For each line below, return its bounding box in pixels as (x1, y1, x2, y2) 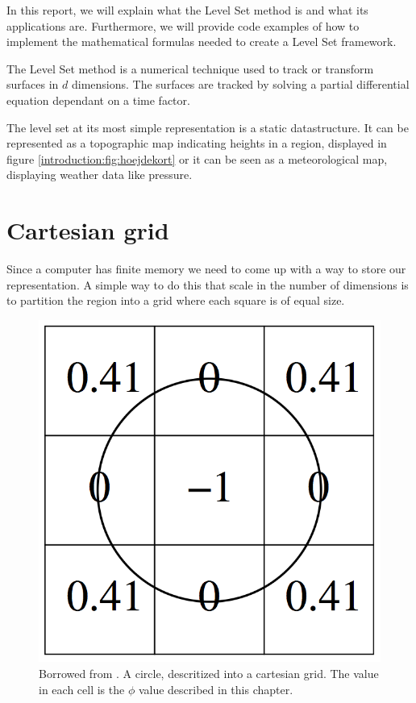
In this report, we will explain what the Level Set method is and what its (6, 2, 368, 18)
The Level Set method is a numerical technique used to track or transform (6, 60, 374, 77)
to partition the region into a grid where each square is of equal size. (6, 292, 345, 309)
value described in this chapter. (138, 680, 293, 697)
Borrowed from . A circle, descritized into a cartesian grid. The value (39, 665, 379, 682)
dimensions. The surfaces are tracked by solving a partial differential (71, 76, 410, 93)
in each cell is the (39, 680, 125, 697)
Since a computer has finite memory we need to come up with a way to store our (6, 260, 406, 277)
